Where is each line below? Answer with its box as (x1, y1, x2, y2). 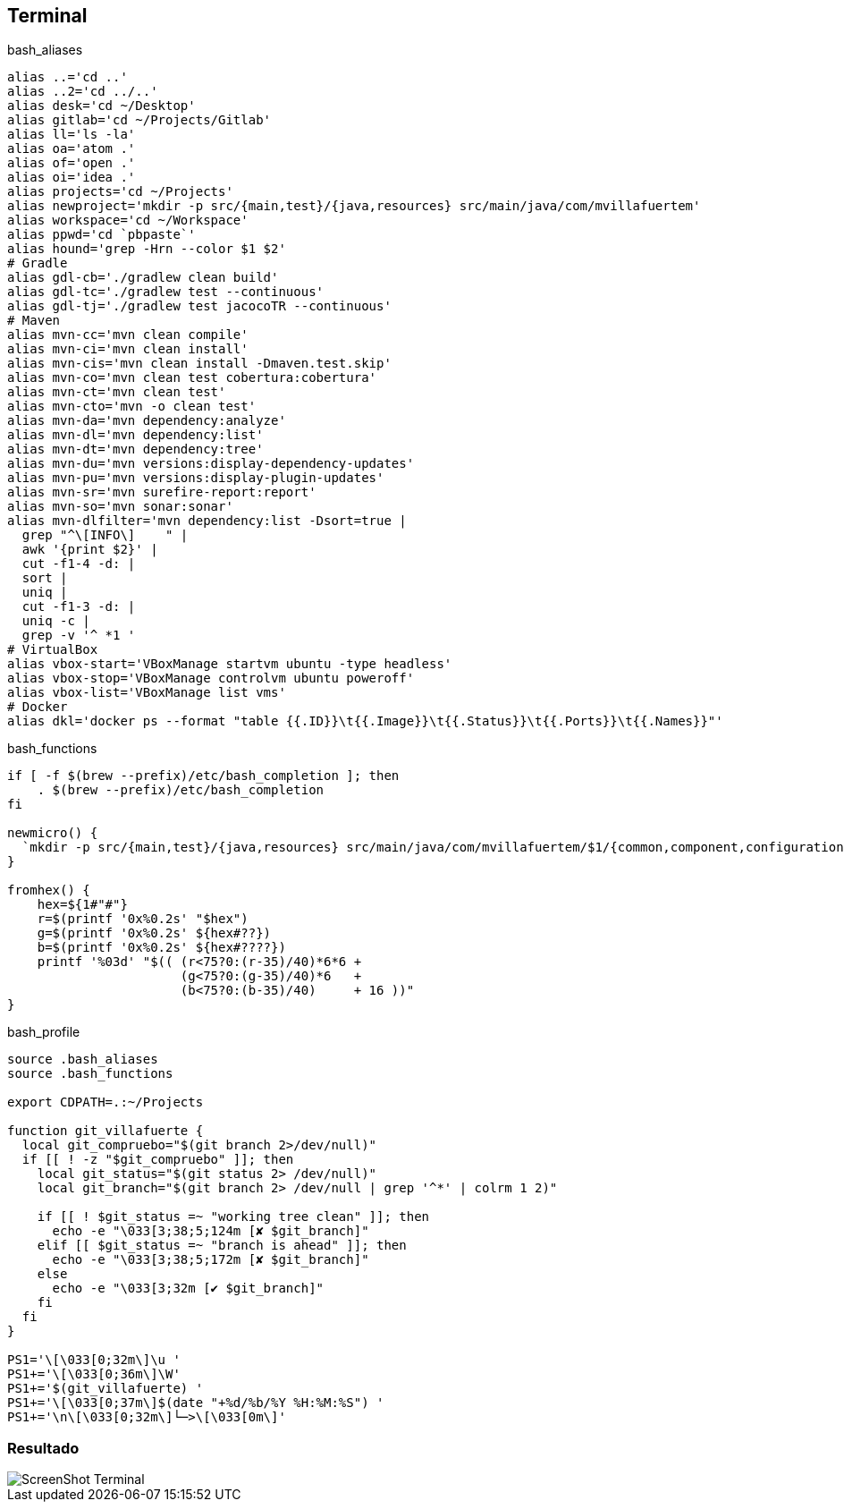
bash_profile (7, 1024, 80, 1040)
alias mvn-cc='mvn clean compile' (7, 327, 249, 343)
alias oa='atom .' (7, 141, 136, 157)
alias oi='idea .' (7, 170, 136, 185)
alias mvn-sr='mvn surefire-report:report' (7, 485, 316, 500)
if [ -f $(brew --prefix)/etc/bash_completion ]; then (7, 768, 400, 784)
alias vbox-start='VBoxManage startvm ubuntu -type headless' (7, 657, 452, 672)
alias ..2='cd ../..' (7, 84, 158, 99)
